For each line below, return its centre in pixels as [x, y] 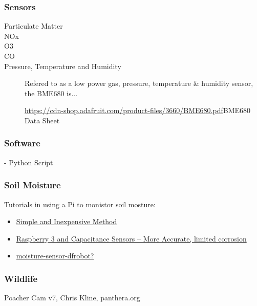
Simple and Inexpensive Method [67, 221]
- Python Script [29, 162]
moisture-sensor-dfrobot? [55, 256]
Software [22, 143]
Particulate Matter [34, 26]
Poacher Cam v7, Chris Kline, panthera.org [72, 298]
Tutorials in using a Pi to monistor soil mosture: [80, 204]
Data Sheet [42, 120]
